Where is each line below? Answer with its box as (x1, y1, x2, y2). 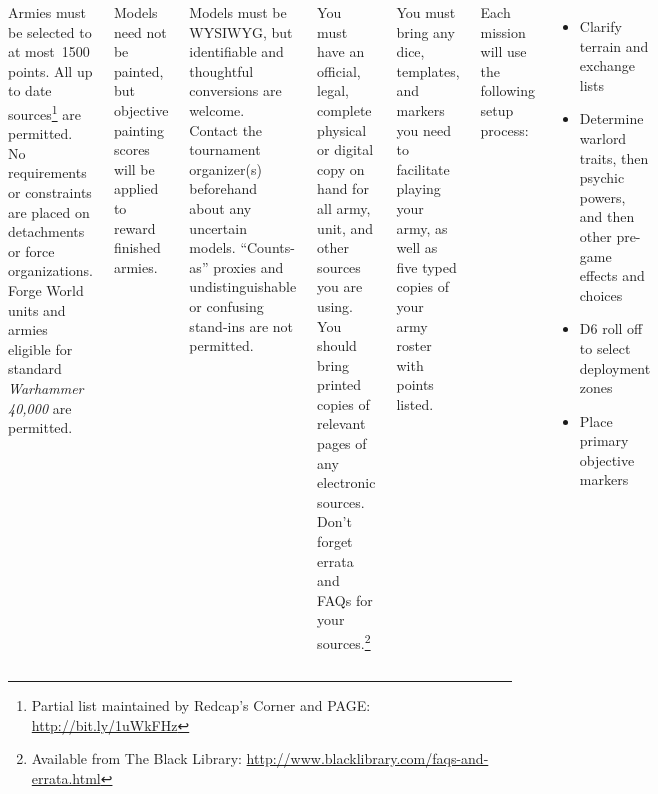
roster (396, 335, 432, 356)
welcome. (189, 99, 245, 120)
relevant (317, 413, 366, 434)
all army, (317, 197, 371, 218)
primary (579, 430, 629, 451)
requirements (8, 162, 87, 183)
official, (317, 60, 361, 81)
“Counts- (240, 237, 295, 258)
